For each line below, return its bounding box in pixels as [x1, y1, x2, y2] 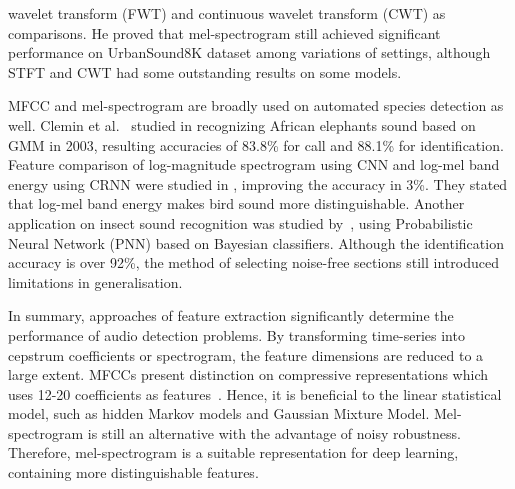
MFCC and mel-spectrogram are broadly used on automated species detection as [8, 95, 504, 116]
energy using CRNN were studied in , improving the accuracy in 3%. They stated [8, 173, 508, 194]
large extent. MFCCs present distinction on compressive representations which [8, 364, 489, 385]
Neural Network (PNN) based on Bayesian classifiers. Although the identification [8, 232, 504, 253]
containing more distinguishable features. [8, 462, 259, 483]
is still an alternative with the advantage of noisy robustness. [87, 422, 461, 443]
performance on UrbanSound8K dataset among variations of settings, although [8, 42, 491, 63]
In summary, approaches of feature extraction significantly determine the [8, 305, 454, 326]
